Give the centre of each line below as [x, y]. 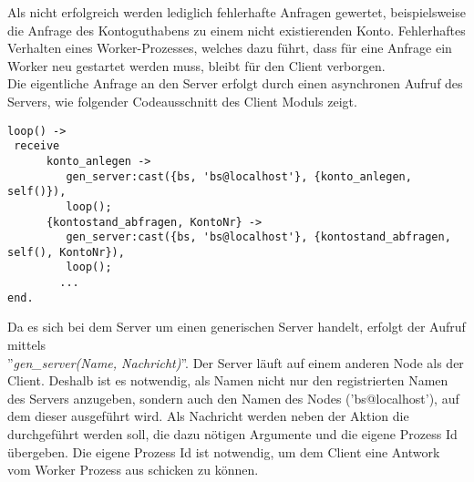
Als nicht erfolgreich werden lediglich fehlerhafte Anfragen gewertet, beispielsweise [237, 12]
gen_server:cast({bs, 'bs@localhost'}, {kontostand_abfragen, [258, 237]
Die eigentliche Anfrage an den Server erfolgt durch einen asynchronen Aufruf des [235, 83]
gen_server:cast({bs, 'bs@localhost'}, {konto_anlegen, [239, 176]
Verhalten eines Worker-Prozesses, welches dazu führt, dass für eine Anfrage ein [230, 48]
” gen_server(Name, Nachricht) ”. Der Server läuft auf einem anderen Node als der [236, 362]
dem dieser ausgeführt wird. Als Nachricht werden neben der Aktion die [208, 416]
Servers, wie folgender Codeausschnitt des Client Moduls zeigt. [182, 101]
